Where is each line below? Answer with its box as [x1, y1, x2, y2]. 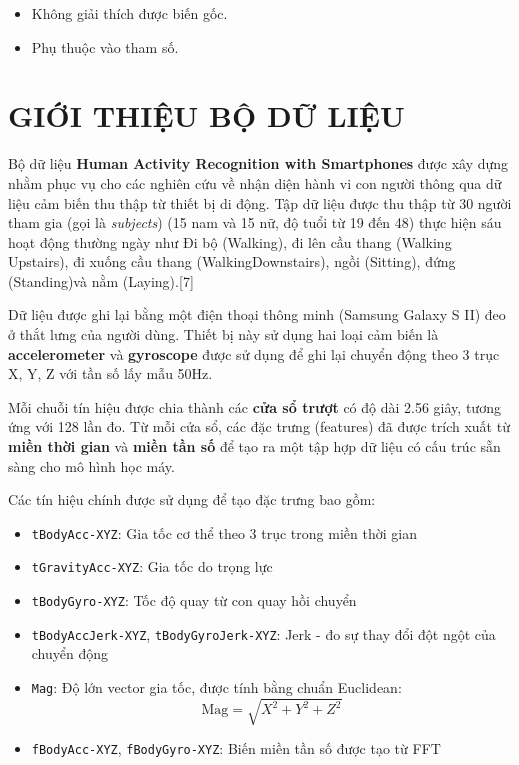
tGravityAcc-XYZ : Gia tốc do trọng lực [31, 556, 273, 577]
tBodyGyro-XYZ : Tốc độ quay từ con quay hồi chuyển [31, 590, 357, 611]
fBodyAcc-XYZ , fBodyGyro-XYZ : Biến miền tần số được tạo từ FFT [31, 738, 441, 759]
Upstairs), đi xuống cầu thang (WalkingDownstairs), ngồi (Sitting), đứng [8, 251, 456, 272]
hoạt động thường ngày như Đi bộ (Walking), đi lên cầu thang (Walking [8, 231, 452, 252]
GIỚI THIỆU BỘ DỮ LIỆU [8, 95, 405, 136]
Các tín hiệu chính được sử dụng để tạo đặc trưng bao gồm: [8, 489, 376, 510]
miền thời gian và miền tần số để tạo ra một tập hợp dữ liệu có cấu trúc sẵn [8, 436, 501, 457]
